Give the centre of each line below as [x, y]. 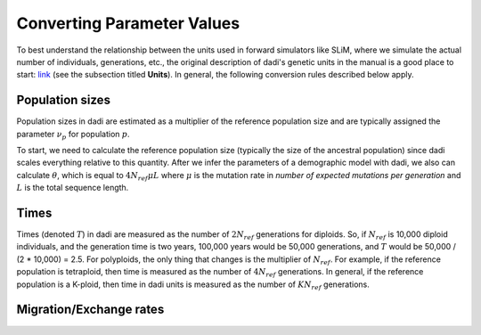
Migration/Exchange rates [90, 310]
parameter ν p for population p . [73, 135]
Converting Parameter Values [128, 23]
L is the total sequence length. [73, 188]
